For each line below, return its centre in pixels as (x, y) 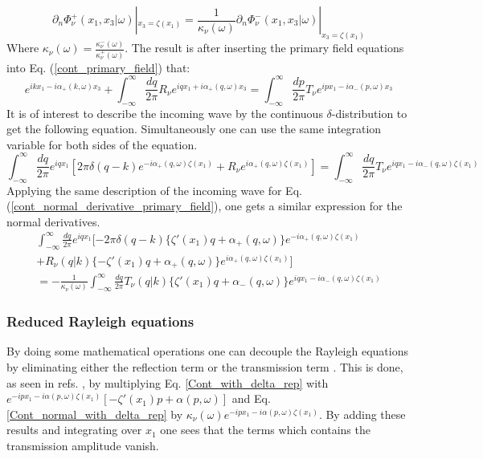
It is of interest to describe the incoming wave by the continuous (165, 113)
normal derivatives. (53, 221)
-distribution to (369, 113)
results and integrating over (74, 430)
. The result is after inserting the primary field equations (264, 48)
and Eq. (251, 398)
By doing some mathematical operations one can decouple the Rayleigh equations (207, 351)
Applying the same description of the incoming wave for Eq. (154, 190)
